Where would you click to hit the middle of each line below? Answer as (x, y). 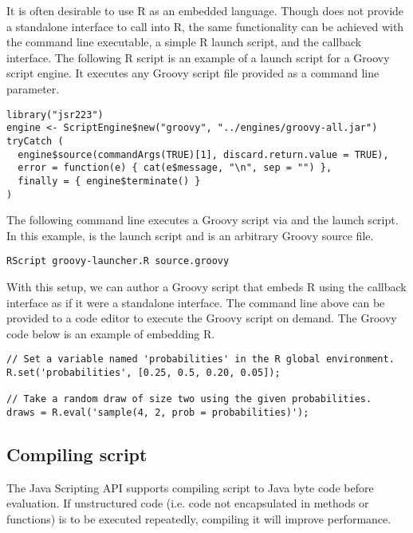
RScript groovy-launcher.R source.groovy (118, 261)
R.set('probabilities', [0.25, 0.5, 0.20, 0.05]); (144, 373)
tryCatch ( (35, 141)
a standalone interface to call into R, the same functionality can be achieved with (205, 26)
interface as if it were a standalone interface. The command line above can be (196, 302)
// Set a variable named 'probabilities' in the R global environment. (201, 359)
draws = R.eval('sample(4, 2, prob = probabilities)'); (158, 413)
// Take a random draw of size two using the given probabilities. (189, 399)
